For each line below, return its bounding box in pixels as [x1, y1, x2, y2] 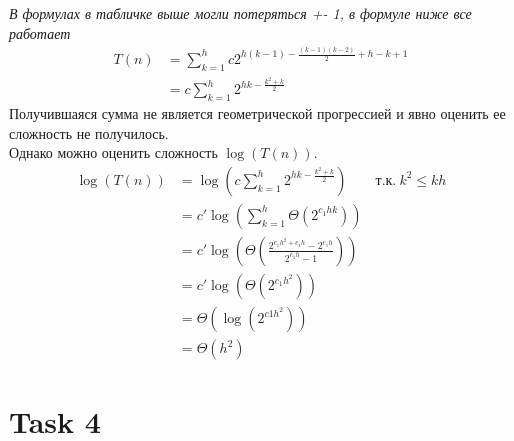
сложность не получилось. [9, 122, 169, 143]
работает [9, 22, 71, 43]
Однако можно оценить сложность [9, 142, 218, 163]
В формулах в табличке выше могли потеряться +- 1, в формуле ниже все [9, 3, 472, 23]
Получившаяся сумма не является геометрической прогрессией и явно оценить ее [9, 103, 506, 124]
